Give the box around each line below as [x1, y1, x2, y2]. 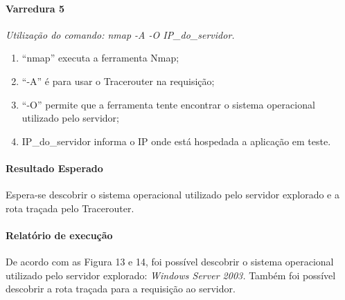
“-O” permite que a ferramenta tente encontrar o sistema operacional [21, 97, 315, 111]
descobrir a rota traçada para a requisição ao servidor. [6, 281, 236, 296]
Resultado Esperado [6, 160, 103, 175]
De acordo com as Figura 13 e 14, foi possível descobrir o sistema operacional [6, 254, 334, 269]
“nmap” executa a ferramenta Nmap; [21, 50, 179, 65]
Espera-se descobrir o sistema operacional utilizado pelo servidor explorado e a [6, 187, 339, 202]
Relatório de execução [6, 227, 113, 242]
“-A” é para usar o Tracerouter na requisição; [21, 73, 215, 88]
